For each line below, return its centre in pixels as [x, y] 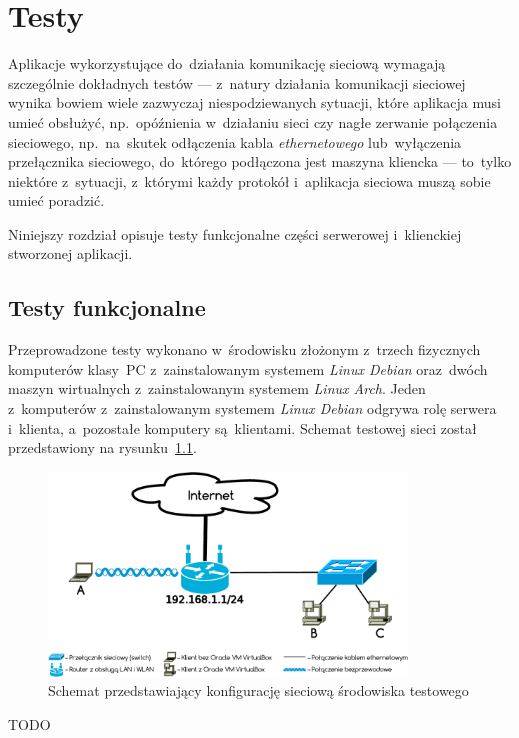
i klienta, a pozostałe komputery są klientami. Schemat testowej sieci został [242, 427]
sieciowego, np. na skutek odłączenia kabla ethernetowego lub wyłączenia [235, 141]
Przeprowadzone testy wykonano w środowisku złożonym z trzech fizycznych [244, 349]
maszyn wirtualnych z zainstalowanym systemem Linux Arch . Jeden [217, 388]
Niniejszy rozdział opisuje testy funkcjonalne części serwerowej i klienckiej [235, 233]
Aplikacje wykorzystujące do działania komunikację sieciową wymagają [227, 63]
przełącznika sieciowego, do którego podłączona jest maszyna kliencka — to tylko [260, 161]
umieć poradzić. [56, 200]
